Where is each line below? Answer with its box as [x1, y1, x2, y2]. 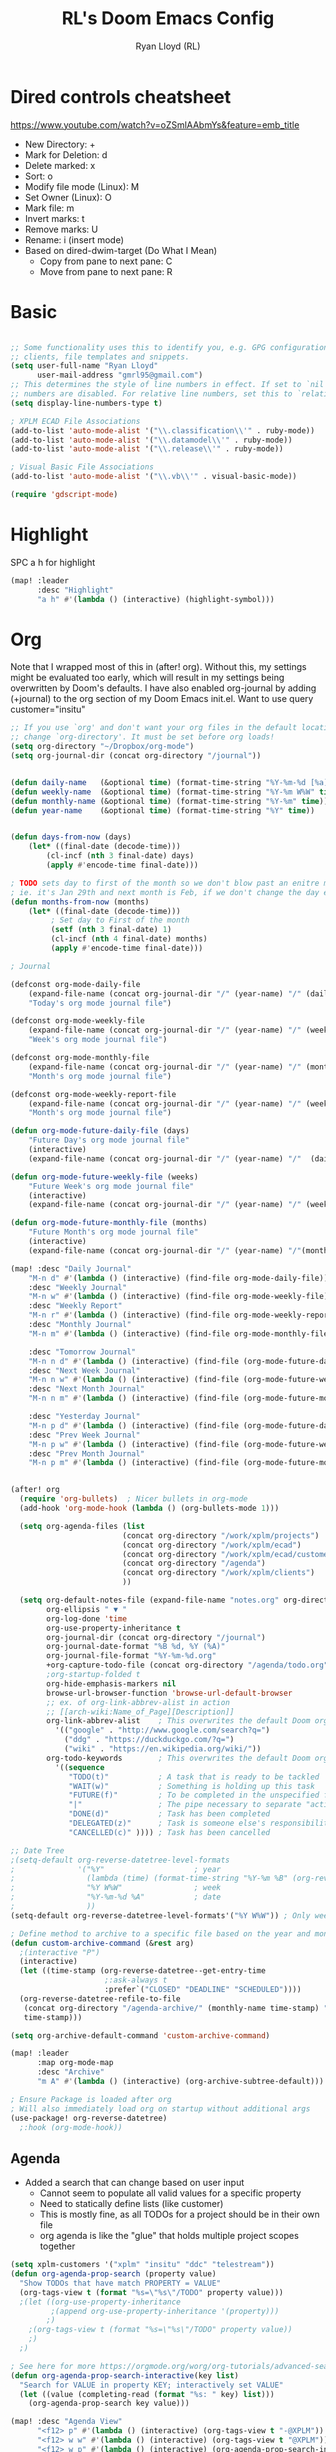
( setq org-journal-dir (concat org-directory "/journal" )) [10, 751, 262, 761]
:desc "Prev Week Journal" [28, 1430, 141, 1440]
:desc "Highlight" [36, 585, 114, 595]
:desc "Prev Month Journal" [28, 1448, 145, 1459]
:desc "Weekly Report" [28, 1301, 123, 1311]
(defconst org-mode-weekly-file [10, 1016, 145, 1026]
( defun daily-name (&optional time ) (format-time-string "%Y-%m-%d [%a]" [10, 777, 333, 787]
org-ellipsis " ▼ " [46, 1604, 128, 1614]
